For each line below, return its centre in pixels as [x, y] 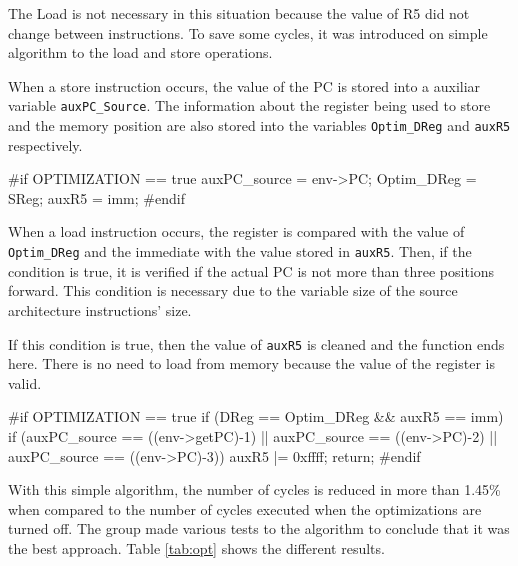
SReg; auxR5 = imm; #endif [96, 197]
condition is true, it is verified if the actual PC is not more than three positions [251, 270]
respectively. [45, 144]
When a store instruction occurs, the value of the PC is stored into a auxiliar [244, 85]
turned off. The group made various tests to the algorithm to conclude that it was [259, 528]
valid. [25, 382]
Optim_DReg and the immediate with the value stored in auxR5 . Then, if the [240, 251]
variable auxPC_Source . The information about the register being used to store [249, 105]
